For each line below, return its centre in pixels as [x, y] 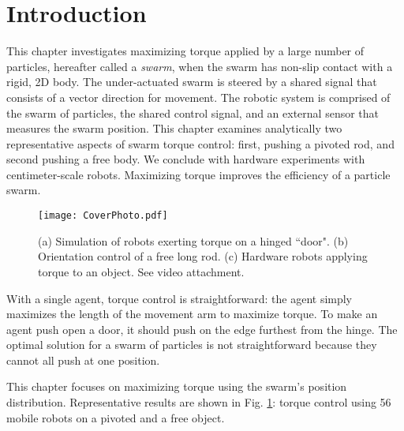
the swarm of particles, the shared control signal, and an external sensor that [193, 112]
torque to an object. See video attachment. [141, 271]
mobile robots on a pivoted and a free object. [116, 417]
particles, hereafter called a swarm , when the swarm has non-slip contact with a [200, 66]
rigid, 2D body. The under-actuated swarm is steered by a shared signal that [192, 82]
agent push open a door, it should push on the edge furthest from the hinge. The [202, 329]
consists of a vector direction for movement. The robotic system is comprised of [198, 97]
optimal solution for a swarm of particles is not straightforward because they [192, 345]
